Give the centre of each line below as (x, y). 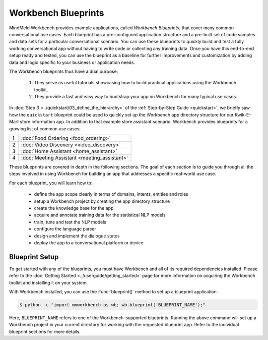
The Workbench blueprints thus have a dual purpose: (64, 71)
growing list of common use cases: (45, 128)
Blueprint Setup (34, 257)
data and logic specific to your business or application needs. (72, 62)
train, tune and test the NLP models (70, 222)
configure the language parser (65, 229)
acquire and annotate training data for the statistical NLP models (100, 215)
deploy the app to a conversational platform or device (89, 242)
